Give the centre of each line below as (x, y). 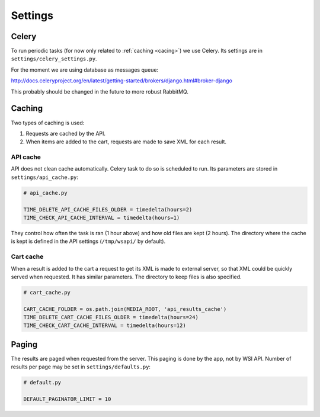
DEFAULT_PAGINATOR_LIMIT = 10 (67, 399)
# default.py (42, 383)
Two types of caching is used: (48, 123)
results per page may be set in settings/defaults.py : (81, 367)
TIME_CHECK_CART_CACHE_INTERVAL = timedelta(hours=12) (105, 325)
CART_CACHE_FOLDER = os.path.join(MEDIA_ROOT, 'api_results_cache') (125, 309)
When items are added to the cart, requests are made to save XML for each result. (126, 142)
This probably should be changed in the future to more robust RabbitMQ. (100, 91)
